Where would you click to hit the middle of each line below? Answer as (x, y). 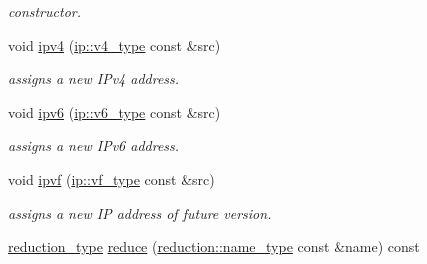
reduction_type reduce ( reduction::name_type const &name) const (214, 246)
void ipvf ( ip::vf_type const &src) (111, 178)
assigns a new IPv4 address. (94, 78)
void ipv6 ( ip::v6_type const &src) (114, 111)
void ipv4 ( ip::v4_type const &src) (114, 44)
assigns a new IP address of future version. (140, 212)
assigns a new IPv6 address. (94, 145)
